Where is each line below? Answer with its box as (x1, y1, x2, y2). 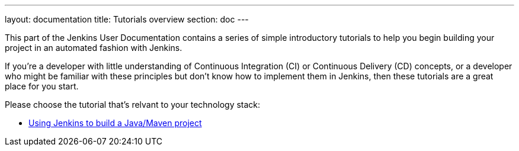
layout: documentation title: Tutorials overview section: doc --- (5, 14, 249, 24)
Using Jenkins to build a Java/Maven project (28, 118, 202, 128)
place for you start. (5, 81, 79, 91)
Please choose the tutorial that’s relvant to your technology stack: (5, 99, 261, 110)
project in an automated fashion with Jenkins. (5, 43, 182, 53)
